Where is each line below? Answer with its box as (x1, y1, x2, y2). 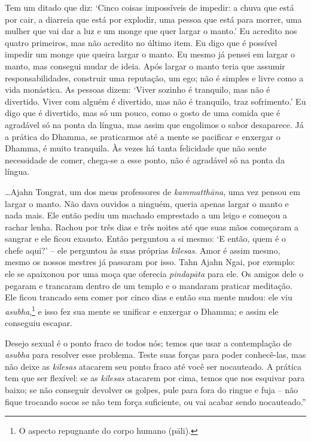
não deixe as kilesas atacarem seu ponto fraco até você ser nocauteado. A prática (5, 360, 301, 372)
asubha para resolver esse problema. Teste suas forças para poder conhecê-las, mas (5, 348, 306, 361)
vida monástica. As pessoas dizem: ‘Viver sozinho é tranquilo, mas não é (5, 83, 270, 96)
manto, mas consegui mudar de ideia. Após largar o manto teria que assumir (5, 59, 285, 72)
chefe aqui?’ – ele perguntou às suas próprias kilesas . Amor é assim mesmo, (5, 244, 280, 256)
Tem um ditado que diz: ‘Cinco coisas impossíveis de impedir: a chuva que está (5, 1, 294, 13)
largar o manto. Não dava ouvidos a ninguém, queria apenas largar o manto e (5, 197, 289, 209)
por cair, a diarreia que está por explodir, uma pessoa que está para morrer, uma (5, 13, 302, 25)
